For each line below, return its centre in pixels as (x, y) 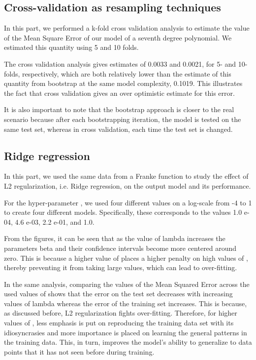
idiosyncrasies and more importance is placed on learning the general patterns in (126, 332)
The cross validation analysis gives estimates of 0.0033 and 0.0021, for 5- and (120, 63)
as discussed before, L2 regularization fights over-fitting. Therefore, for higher (121, 313)
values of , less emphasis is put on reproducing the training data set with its (119, 323)
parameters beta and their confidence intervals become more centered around (120, 248)
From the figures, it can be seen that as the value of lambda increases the (115, 238)
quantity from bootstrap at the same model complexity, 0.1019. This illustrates (123, 83)
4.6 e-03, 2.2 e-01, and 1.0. (55, 221)
